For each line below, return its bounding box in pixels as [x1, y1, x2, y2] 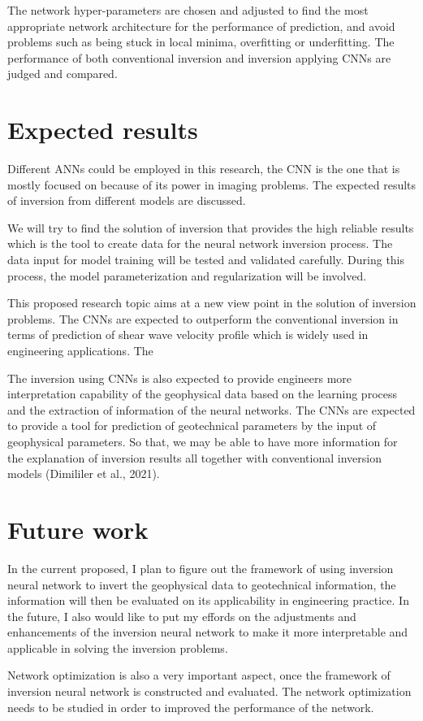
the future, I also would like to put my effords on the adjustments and [7, 607, 356, 624]
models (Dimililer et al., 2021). [7, 465, 160, 482]
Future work [7, 512, 149, 545]
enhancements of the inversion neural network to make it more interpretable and [7, 623, 408, 641]
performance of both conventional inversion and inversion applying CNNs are [7, 49, 391, 66]
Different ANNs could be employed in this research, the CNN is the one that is [7, 160, 400, 177]
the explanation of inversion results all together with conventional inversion [7, 449, 382, 466]
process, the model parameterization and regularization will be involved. [7, 267, 367, 284]
